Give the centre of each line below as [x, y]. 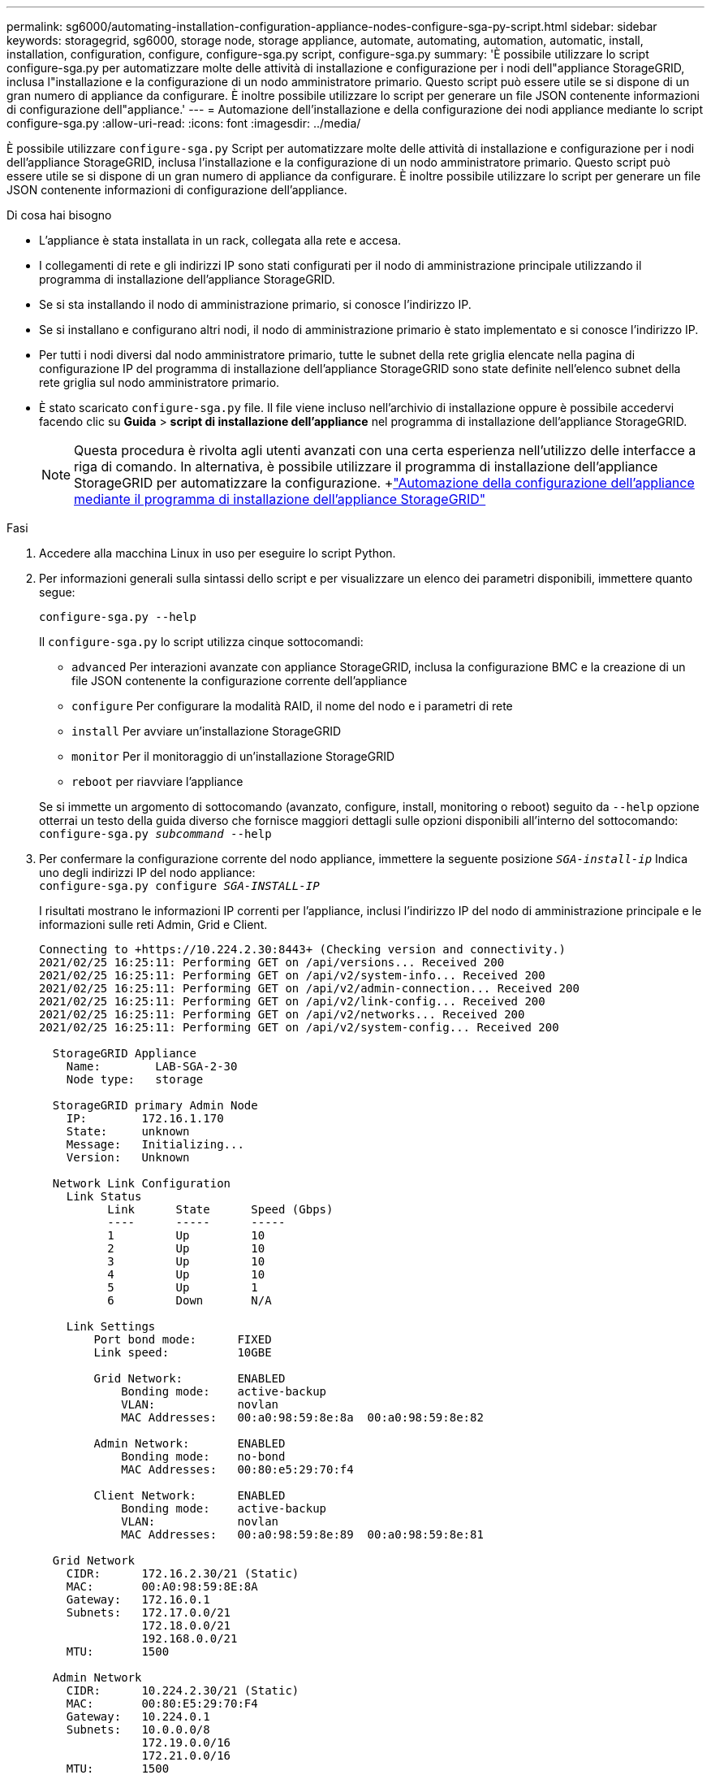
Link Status [104, 1196]
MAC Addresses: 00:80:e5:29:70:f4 [237, 1469]
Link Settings [111, 1326]
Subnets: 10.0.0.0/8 [138, 1729]
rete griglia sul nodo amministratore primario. [159, 382]
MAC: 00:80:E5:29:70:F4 [162, 1703]
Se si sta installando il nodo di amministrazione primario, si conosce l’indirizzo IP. [255, 304]
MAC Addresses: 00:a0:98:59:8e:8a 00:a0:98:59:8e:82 [302, 1417]
